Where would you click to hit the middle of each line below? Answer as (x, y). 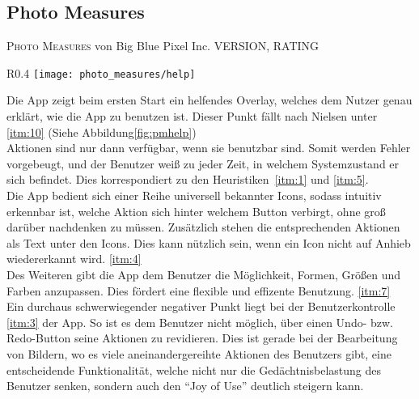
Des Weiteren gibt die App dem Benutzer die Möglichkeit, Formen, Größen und (204, 274)
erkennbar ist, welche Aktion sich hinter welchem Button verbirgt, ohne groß (196, 211)
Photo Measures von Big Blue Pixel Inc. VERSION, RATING (163, 46)
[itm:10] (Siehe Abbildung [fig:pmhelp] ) (102, 132)
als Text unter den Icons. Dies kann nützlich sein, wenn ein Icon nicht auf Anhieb (209, 242)
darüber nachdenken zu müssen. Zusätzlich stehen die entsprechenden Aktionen (203, 227)
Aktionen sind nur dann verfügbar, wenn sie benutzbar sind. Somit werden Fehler (209, 148)
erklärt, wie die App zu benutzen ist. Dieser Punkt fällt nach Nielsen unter (192, 116)
